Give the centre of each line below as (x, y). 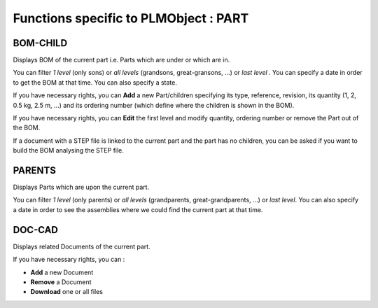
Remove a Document (61, 282)
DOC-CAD (36, 230)
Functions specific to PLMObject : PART (131, 18)
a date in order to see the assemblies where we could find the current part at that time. (138, 209)
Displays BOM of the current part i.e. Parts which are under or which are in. (121, 60)
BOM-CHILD (40, 43)
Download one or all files (66, 292)
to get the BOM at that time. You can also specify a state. (95, 82)
